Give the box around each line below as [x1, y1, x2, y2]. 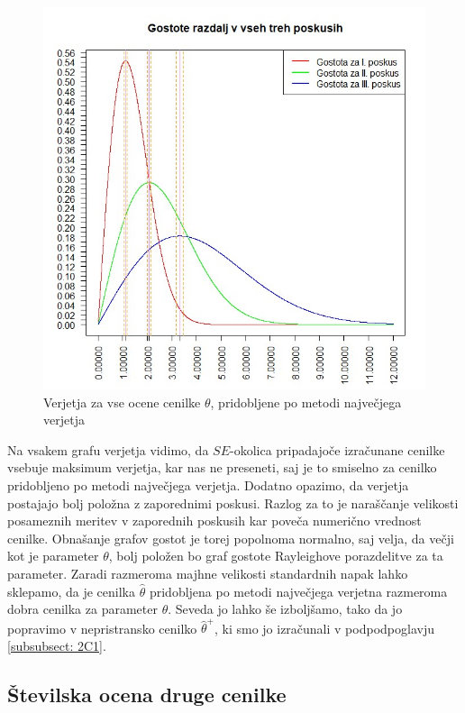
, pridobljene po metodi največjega [210, 392, 402, 411]
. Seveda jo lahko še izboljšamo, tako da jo [168, 599, 403, 618]
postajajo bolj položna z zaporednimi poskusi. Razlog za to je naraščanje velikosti [7, 493, 459, 512]
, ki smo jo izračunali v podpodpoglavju [214, 618, 434, 637]
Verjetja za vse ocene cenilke [43, 392, 201, 411]
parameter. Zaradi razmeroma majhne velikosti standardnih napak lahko [7, 563, 408, 582]
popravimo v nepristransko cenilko [7, 618, 197, 637]
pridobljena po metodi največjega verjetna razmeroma [149, 581, 448, 600]
